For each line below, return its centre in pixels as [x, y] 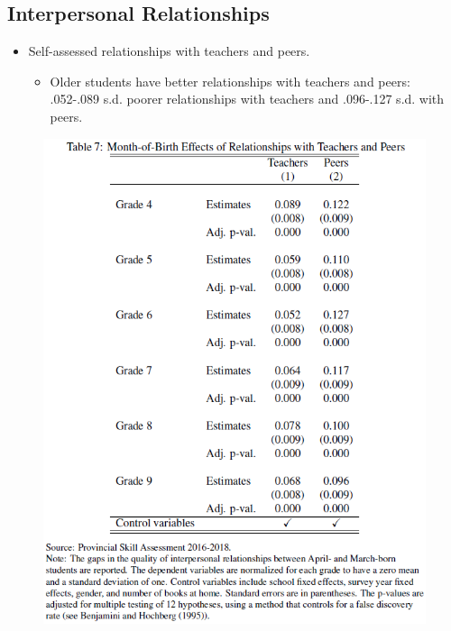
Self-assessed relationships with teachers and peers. [169, 51]
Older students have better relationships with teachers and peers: [230, 81]
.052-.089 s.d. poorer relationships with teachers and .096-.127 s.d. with [247, 99]
